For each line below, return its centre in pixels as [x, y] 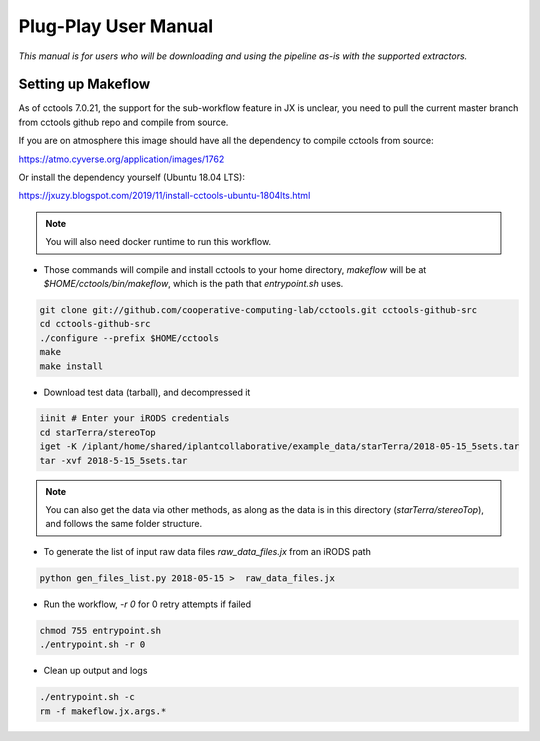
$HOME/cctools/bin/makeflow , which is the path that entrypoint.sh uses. [193, 283]
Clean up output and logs [95, 671]
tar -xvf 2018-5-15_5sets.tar [113, 460]
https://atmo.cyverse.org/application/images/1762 [121, 159]
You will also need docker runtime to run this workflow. [158, 242]
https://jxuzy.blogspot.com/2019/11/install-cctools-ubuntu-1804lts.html [164, 196]
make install [71, 366]
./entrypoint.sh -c [87, 697]
